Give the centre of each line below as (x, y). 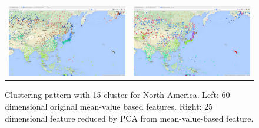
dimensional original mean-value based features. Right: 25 (109, 106)
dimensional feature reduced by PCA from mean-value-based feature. (129, 118)
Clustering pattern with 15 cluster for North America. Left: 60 (117, 95)
